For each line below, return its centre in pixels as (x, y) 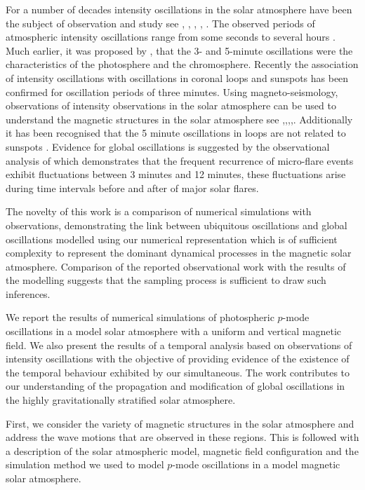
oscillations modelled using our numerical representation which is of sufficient (172, 239)
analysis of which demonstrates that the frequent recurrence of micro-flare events (180, 160)
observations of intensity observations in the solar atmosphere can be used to (171, 106)
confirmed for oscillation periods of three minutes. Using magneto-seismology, (172, 91)
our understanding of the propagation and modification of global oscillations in (175, 386)
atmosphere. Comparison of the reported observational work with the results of (176, 266)
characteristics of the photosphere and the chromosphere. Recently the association (182, 64)
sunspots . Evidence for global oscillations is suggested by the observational (168, 146)
